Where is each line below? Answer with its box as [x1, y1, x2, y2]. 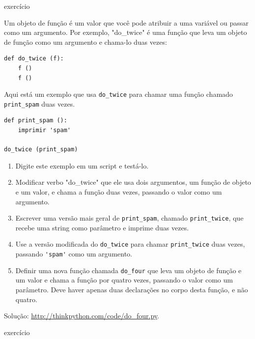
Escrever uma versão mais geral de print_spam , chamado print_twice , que [15, 213, 244, 223]
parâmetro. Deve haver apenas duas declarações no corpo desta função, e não [15, 284, 248, 295]
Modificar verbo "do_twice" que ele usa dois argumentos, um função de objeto [15, 177, 251, 187]
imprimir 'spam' [18, 127, 71, 134]
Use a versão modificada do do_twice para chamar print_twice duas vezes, [15, 239, 245, 249]
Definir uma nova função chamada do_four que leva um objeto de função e [15, 265, 242, 275]
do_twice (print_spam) [4, 146, 78, 153]
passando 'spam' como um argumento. [15, 249, 132, 259]
